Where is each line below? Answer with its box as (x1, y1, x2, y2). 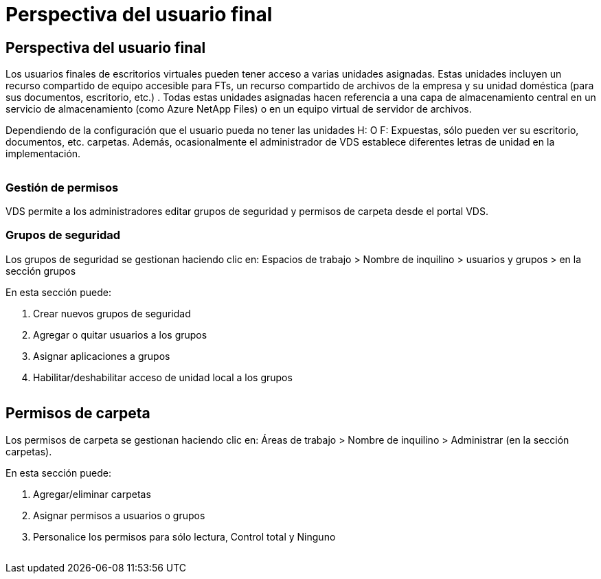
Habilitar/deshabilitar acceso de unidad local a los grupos (33, 371, 293, 383)
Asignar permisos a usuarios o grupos (33, 509, 205, 521)
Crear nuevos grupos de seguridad (33, 307, 191, 319)
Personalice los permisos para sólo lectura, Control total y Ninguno (33, 530, 336, 543)
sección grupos (5, 264, 76, 277)
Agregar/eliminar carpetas (33, 488, 151, 500)
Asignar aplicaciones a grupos (33, 350, 170, 362)
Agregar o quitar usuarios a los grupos (33, 328, 207, 341)
